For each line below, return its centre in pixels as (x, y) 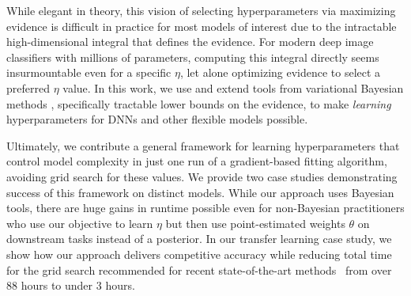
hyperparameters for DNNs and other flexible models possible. (157, 119)
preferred (28, 87)
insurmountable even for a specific (89, 72)
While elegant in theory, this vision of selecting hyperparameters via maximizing (201, 10)
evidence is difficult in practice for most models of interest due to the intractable (202, 26)
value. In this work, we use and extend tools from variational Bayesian (233, 87)
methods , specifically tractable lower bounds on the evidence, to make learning (199, 103)
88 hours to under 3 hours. (71, 285)
